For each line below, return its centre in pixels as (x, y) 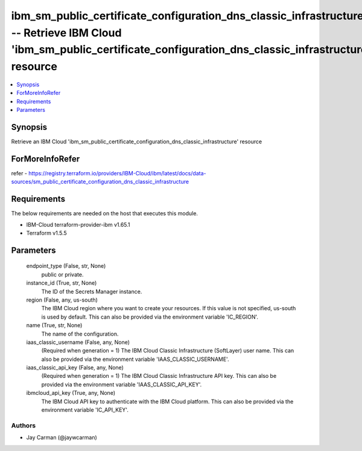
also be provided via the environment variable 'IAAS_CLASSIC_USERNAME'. (135, 359)
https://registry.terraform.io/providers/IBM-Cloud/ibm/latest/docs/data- (117, 173)
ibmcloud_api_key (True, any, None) (71, 393)
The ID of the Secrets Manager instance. (92, 291)
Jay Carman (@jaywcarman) (62, 438)
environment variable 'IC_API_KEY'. (85, 410)
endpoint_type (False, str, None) (66, 266)
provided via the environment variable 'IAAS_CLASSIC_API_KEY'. (122, 384)
